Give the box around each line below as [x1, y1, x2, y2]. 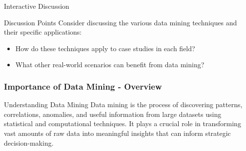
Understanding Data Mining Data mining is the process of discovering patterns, [4, 99, 243, 110]
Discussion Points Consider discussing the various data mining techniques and [4, 17, 237, 27]
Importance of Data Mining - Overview [4, 80, 162, 92]
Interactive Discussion [4, 1, 69, 11]
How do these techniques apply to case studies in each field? [15, 43, 195, 53]
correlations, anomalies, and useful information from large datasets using [4, 109, 222, 119]
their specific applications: [4, 27, 82, 37]
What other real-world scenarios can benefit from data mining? [15, 59, 205, 70]
